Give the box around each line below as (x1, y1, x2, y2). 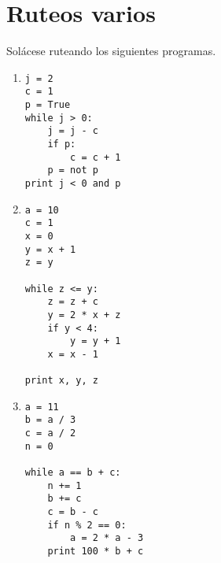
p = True (24, 99, 71, 111)
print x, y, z (24, 375, 98, 387)
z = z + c (47, 296, 98, 308)
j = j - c (47, 125, 98, 137)
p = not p (47, 165, 98, 176)
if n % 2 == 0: (47, 519, 127, 531)
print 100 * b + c (47, 546, 144, 557)
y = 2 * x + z (47, 309, 121, 320)
